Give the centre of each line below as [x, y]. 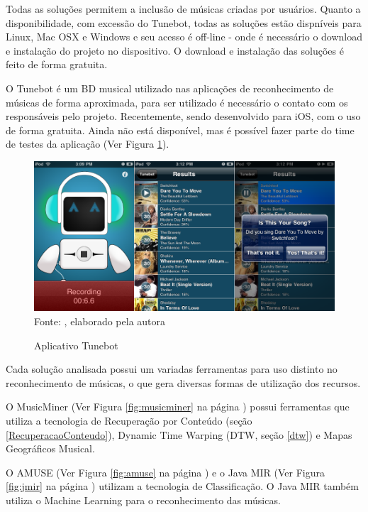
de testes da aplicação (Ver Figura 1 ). [88, 144]
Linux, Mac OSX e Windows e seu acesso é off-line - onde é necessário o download [184, 37]
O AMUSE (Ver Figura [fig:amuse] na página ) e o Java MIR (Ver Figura [166, 472]
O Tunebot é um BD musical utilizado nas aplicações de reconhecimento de [170, 88]
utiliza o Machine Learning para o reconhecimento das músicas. [143, 500]
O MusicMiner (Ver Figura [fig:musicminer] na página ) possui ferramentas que [178, 407]
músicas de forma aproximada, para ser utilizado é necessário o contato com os [177, 102]
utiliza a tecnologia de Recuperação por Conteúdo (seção [129, 421]
